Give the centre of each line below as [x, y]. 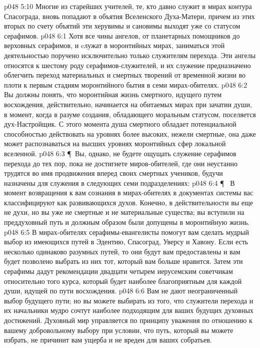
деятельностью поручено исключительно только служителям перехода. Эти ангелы [130, 55]
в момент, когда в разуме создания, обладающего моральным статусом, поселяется [130, 114]
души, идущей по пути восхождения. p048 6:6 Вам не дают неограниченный [121, 291]
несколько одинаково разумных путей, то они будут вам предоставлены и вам [122, 251]
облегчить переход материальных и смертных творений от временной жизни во [125, 75]
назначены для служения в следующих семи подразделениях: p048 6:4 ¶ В [119, 183]
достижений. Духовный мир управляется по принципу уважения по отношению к [128, 320]
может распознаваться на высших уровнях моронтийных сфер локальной [115, 143]
